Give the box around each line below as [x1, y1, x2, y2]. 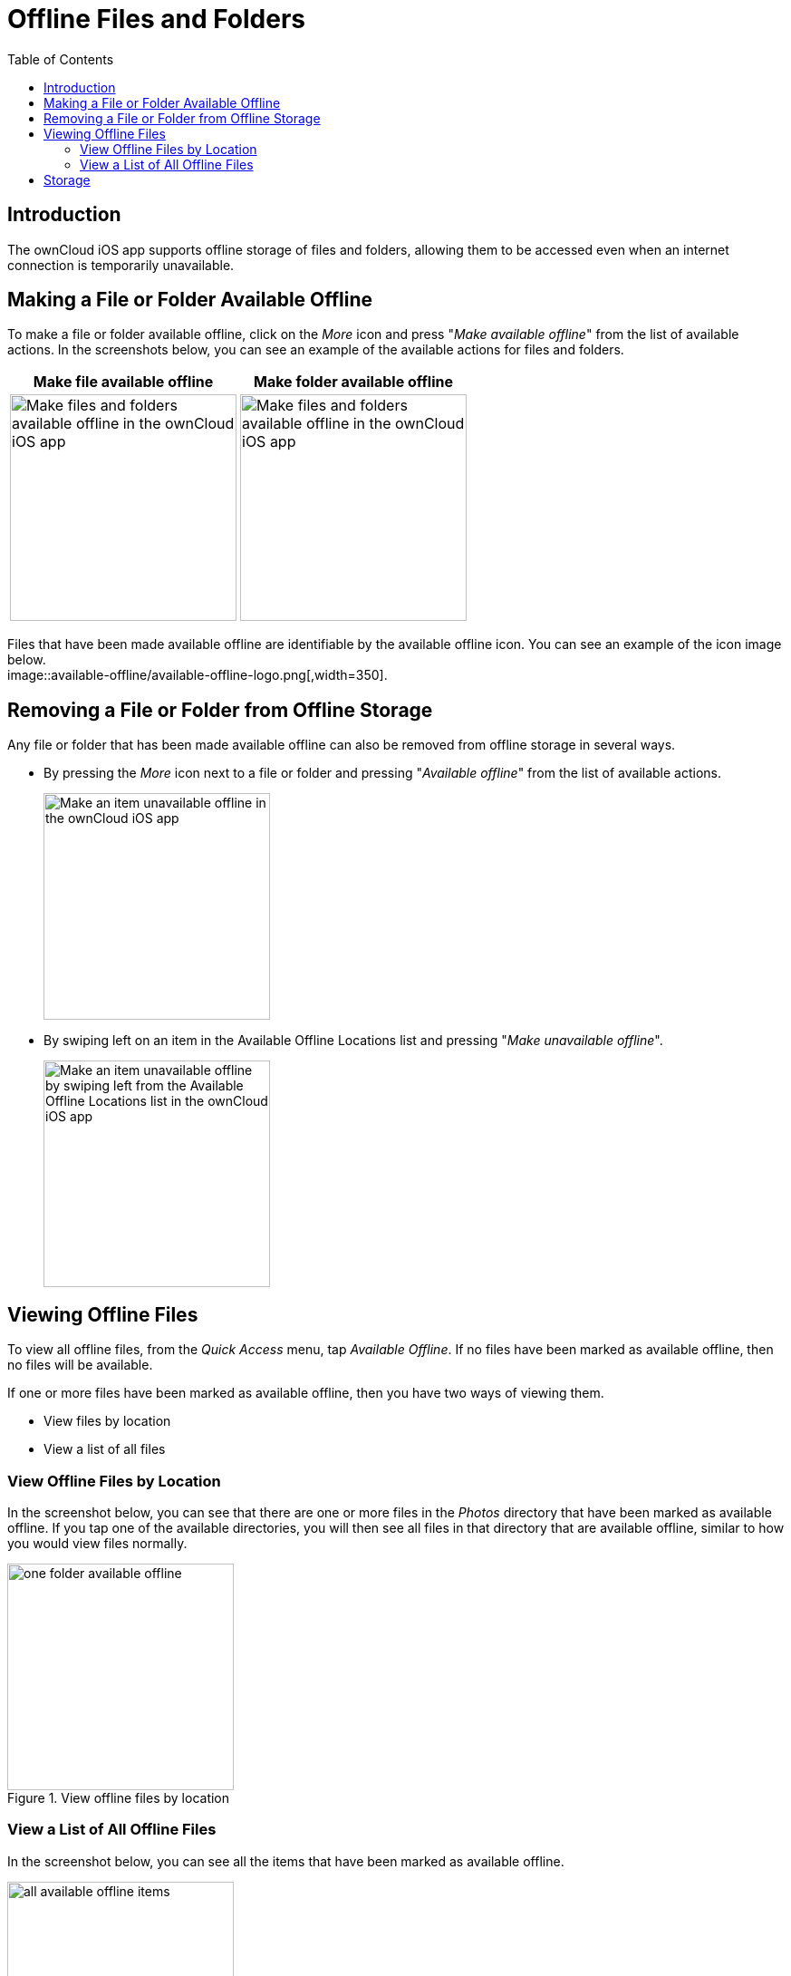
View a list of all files [43, 1441, 166, 1458]
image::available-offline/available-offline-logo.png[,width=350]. [7, 667, 388, 683]
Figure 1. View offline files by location [7, 1789, 230, 1806]
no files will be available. [7, 1357, 153, 1373]
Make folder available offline [253, 373, 454, 392]
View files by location [43, 1413, 171, 1429]
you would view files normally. [7, 1535, 188, 1551]
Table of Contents [7, 51, 114, 67]
